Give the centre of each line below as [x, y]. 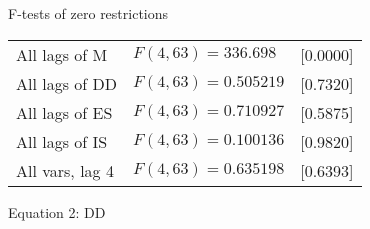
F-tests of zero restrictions [88, 13]
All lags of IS [62, 141]
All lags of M [62, 54]
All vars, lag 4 [65, 170]
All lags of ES [64, 112]
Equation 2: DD [57, 211]
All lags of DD [66, 83]
